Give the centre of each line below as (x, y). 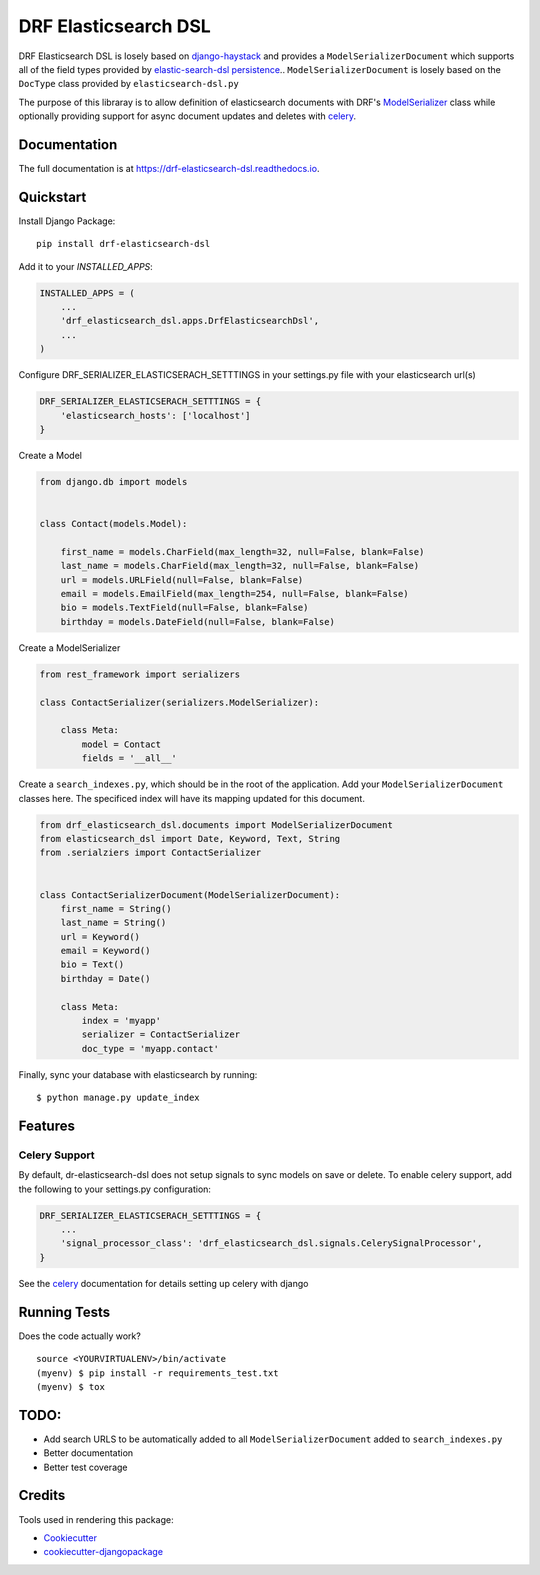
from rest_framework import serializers (139, 674)
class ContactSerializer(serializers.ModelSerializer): (179, 702)
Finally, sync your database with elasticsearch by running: (138, 1074)
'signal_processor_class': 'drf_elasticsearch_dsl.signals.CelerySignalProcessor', (271, 1243)
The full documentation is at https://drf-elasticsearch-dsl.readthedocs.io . (169, 169)
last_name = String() (113, 923)
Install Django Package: (67, 221)
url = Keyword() (100, 936)
